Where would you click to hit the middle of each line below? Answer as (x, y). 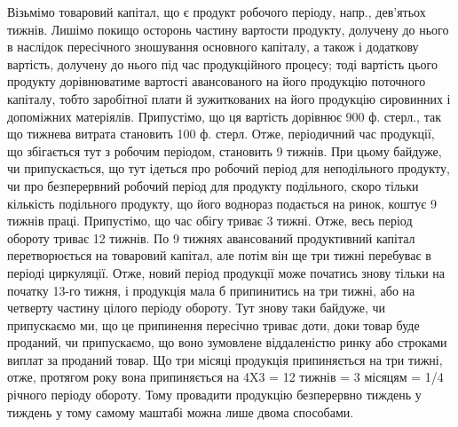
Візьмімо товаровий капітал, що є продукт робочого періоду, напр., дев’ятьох (217, 12)
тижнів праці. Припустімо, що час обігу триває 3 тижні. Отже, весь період (210, 221)
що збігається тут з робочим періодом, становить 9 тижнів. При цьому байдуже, (225, 150)
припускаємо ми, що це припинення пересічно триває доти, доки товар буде (213, 324)
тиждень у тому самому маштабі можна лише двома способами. (181, 411)
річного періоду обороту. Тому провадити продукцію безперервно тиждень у (214, 395)
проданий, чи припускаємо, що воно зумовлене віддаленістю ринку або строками (227, 342)
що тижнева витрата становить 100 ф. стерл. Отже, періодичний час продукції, (221, 134)
